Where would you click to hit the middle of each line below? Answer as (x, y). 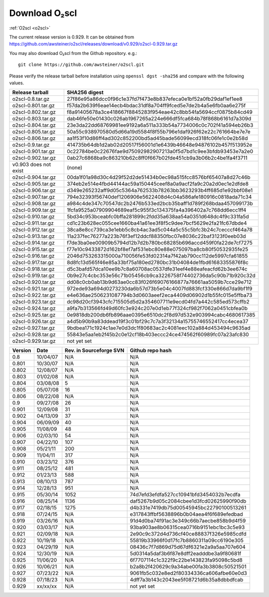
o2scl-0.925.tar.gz (34, 315)
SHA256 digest (85, 92)
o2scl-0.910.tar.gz (33, 217)
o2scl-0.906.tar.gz (34, 191)
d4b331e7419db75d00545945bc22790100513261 (188, 508)
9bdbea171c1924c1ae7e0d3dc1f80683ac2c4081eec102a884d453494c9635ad (159, 328)
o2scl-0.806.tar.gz (34, 138)
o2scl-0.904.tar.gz (34, 177)
